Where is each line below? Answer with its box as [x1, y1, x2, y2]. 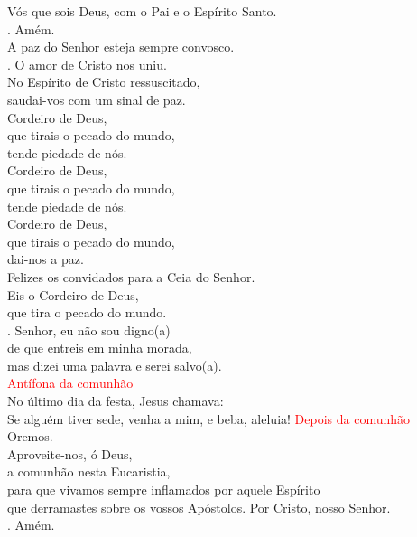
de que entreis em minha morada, [7, 338, 192, 357]
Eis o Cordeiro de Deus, [7, 285, 139, 304]
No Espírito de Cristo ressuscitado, [7, 72, 200, 91]
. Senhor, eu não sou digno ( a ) [7, 320, 171, 339]
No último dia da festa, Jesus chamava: [7, 391, 224, 410]
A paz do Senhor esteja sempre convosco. [7, 37, 235, 56]
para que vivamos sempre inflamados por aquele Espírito [7, 480, 320, 499]
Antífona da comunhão [7, 373, 134, 392]
